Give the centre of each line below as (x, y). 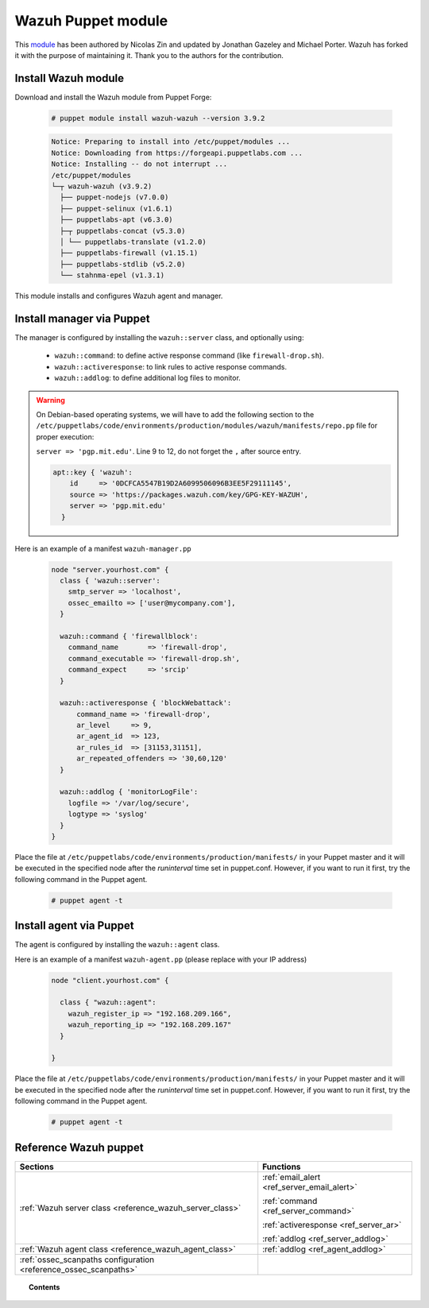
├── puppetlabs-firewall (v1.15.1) (129, 253)
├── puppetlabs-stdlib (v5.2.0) (123, 264)
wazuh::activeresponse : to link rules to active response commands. (171, 366)
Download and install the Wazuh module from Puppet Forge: (113, 97)
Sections (37, 1167)
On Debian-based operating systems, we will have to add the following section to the (175, 414)
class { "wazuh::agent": (108, 1002)
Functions (282, 1167)
